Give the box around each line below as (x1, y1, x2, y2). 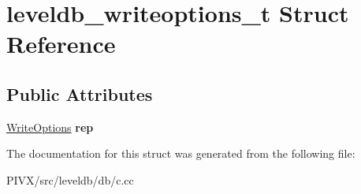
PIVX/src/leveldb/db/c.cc (6, 171, 134, 188)
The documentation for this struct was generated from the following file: (6, 145, 355, 162)
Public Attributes (6, 81, 153, 106)
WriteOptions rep (6, 118, 94, 135)
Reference (6, 28, 116, 60)
